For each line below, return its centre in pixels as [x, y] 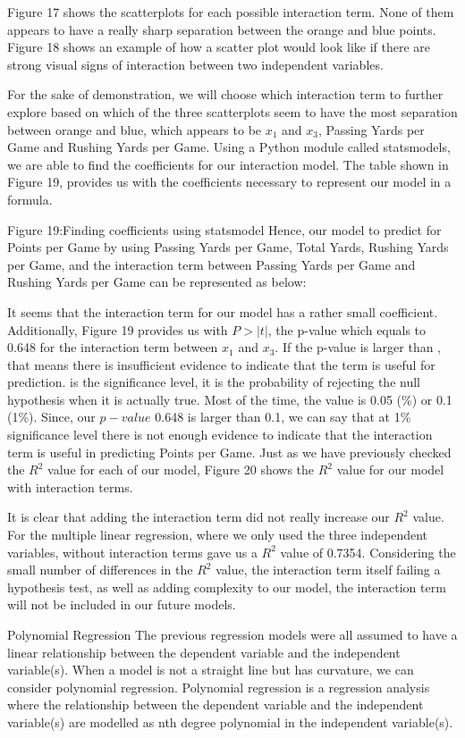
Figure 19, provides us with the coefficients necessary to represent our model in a [229, 182]
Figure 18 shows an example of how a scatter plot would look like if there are [219, 47]
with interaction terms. [70, 486]
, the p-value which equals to [347, 329]
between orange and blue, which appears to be [135, 129]
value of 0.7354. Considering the [368, 552]
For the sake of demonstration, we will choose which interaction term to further [225, 94]
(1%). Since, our [51, 417]
